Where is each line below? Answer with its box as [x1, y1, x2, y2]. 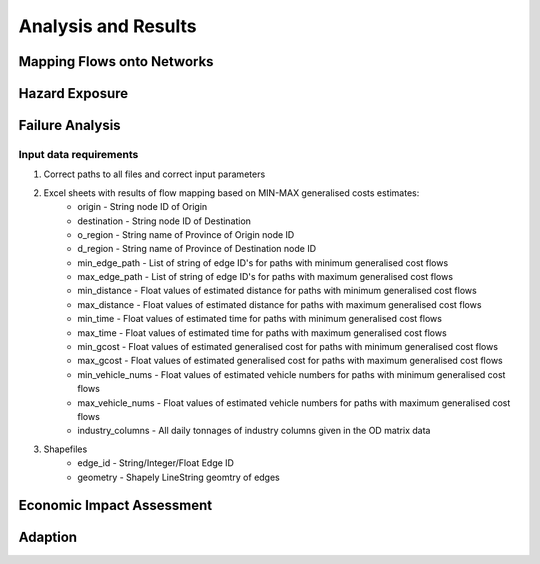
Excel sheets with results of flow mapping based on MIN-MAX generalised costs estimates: [43, 186, 420, 199]
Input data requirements [18, 147, 139, 161]
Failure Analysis [18, 117, 121, 134]
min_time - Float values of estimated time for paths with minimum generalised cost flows [77, 313, 442, 325]
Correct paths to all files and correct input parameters [43, 168, 266, 180]
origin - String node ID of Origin [77, 201, 208, 213]
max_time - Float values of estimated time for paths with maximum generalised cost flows [77, 326, 447, 339]
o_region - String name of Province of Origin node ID [77, 228, 295, 240]
